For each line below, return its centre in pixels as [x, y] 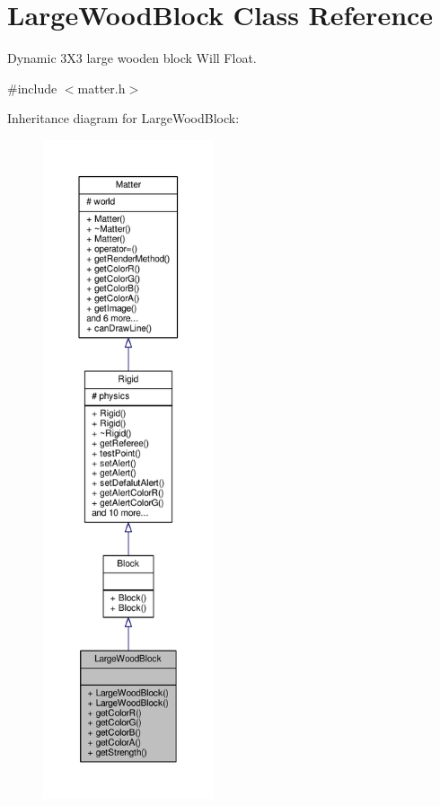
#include [32, 88]
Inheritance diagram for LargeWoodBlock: [123, 118]
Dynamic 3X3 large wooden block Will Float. [132, 58]
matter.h [101, 88]
